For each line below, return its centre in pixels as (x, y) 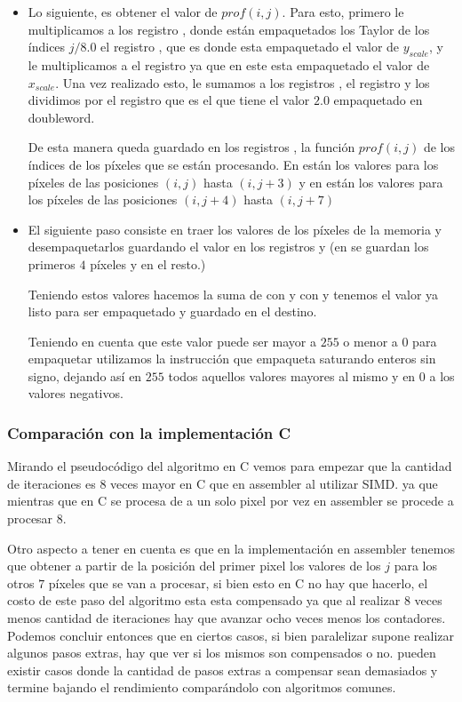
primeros (52, 263)
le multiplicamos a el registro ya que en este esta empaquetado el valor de (229, 64)
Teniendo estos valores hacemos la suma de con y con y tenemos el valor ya (233, 294)
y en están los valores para (371, 182)
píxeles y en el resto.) (148, 263)
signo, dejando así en (85, 375)
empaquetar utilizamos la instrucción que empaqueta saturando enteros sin (232, 359)
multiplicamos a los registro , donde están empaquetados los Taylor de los (229, 29)
